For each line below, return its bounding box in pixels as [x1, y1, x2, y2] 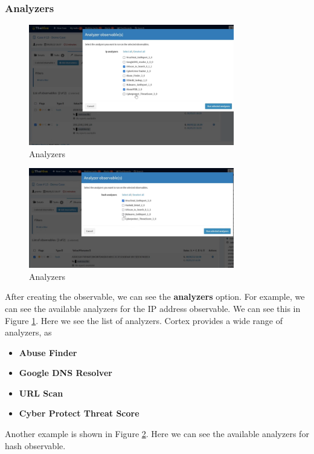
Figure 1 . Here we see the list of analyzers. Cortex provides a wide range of [5, 314, 283, 326]
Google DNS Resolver [19, 366, 112, 379]
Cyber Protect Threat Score [19, 407, 139, 420]
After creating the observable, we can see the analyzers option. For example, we [5, 290, 305, 303]
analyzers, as [5, 326, 52, 339]
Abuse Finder [19, 346, 77, 358]
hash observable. [5, 439, 66, 452]
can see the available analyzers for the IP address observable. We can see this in [5, 302, 301, 314]
